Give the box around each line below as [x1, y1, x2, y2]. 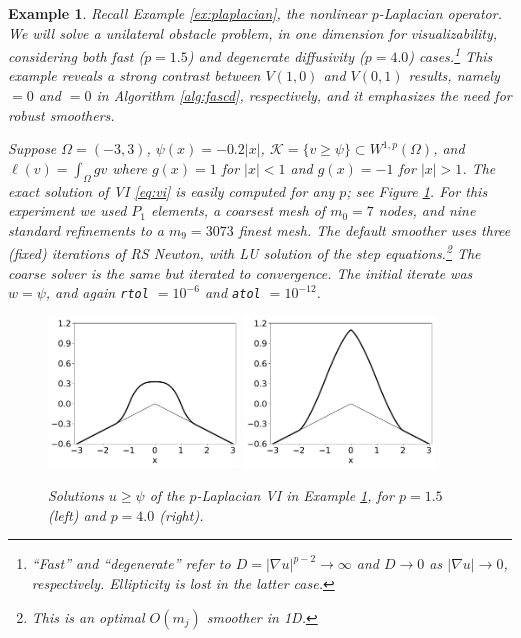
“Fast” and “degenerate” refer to [31, 553, 231, 574]
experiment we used [8, 200, 127, 221]
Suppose [8, 138, 57, 159]
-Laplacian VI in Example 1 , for [196, 485, 394, 506]
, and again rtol [45, 282, 149, 303]
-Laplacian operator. [378, 3, 502, 23]
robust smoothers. [8, 104, 115, 125]
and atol [204, 282, 261, 303]
